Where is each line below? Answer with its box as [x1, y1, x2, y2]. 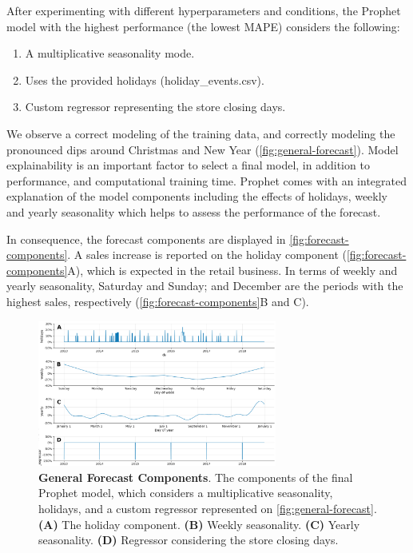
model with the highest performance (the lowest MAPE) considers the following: [6, 18, 400, 34]
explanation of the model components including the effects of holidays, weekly [6, 188, 388, 205]
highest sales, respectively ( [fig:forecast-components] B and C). [6, 292, 309, 309]
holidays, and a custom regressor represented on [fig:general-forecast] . [38, 500, 377, 516]
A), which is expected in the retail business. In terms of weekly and [67, 261, 398, 278]
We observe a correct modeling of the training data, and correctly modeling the [6, 125, 395, 141]
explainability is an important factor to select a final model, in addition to [6, 157, 370, 173]
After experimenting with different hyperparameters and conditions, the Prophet [6, 2, 401, 18]
